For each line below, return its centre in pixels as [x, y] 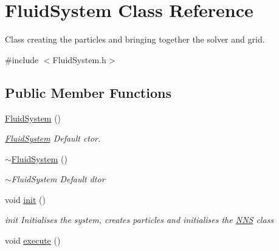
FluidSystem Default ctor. [53, 138]
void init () [25, 199]
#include [22, 59]
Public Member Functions [88, 92]
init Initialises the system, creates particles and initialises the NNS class [139, 220]
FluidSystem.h [79, 59]
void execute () [33, 240]
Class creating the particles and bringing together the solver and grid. [135, 39]
